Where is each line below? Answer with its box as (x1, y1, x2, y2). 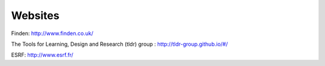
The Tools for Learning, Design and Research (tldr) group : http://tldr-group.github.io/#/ (11, 40, 228, 48)
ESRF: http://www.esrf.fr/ (11, 51, 73, 59)
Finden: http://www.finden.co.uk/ (11, 30, 93, 37)
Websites (11, 9, 60, 22)
